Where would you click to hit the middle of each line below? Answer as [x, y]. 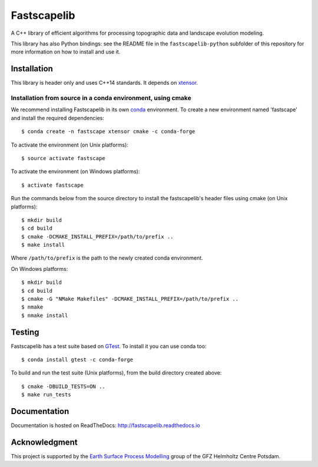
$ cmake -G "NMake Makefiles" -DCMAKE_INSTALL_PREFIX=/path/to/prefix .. [130, 299]
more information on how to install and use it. [66, 52]
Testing [25, 332]
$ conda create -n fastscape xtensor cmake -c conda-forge [108, 132]
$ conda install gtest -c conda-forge [77, 360]
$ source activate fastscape [63, 158]
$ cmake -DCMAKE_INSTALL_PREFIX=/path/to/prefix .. [97, 236]
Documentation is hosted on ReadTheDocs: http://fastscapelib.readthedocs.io [105, 425]
